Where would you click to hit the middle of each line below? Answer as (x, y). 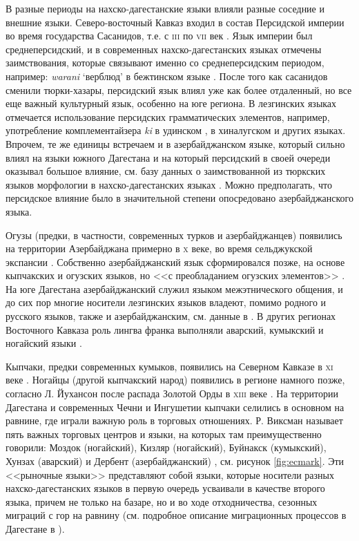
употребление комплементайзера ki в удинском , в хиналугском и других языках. (176, 130)
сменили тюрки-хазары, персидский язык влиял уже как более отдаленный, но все (179, 89)
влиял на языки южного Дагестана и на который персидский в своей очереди (168, 157)
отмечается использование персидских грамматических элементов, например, (168, 116)
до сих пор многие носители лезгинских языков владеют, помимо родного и (166, 302)
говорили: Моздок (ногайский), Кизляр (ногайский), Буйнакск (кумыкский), (166, 447)
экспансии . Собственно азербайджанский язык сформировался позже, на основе (175, 262)
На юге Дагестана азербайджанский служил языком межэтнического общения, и (174, 288)
